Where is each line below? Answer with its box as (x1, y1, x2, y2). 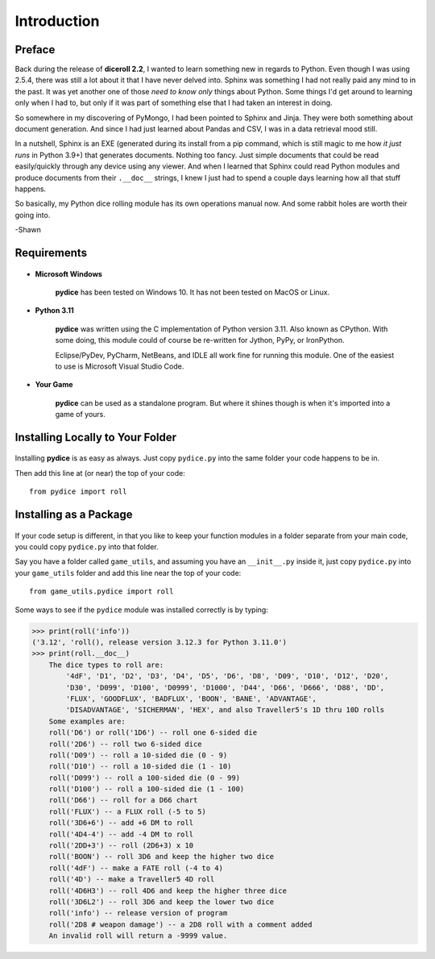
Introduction (14, 12, 100, 30)
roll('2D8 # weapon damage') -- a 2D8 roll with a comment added (48, 919, 313, 929)
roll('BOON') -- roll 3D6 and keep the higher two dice (48, 852, 275, 861)
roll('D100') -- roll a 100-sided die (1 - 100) (48, 785, 245, 794)
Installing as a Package (14, 508, 133, 522)
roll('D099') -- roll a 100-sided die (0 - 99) (48, 773, 241, 782)
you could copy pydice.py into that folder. (14, 542, 159, 552)
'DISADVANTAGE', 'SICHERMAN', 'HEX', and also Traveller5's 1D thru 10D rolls (65, 706, 385, 715)
